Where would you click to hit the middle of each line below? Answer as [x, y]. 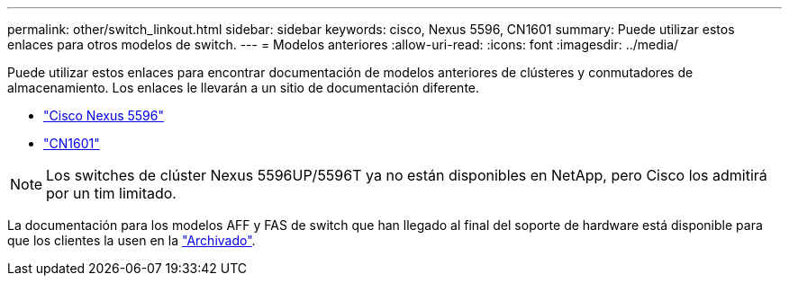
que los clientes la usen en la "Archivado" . [131, 240]
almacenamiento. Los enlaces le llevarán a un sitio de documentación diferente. [244, 88]
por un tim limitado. [111, 193]
